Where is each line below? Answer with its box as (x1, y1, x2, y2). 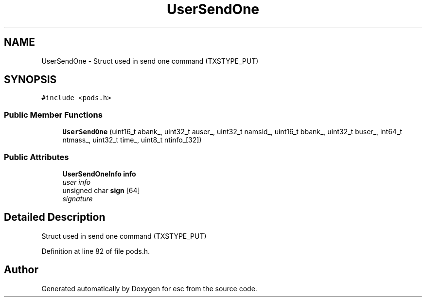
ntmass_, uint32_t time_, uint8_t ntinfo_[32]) (62, 136, 202, 144)
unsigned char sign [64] (62, 186, 140, 195)
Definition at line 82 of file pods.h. (41, 247, 150, 255)
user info (62, 177, 91, 186)
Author (4, 264, 38, 276)
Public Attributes (4, 152, 69, 162)
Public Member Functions (4, 109, 103, 120)
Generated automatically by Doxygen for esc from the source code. (41, 284, 257, 293)
